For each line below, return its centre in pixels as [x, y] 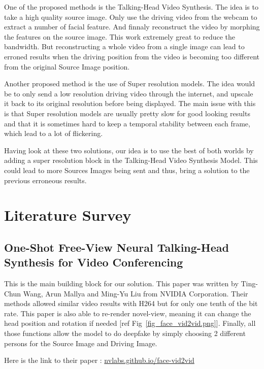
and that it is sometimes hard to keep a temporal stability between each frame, [127, 123]
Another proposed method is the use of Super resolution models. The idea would [130, 83]
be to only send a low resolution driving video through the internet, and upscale [129, 93]
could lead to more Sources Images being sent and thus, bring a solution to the [127, 170]
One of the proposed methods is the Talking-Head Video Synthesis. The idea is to [131, 7]
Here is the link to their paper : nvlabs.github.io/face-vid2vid [99, 360]
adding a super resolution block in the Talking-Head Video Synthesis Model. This [131, 160]
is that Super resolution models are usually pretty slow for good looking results [127, 113]
